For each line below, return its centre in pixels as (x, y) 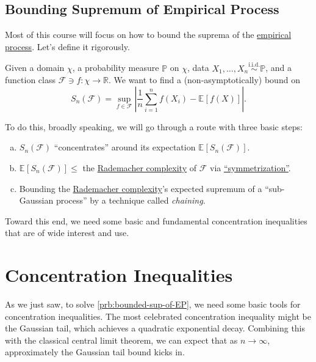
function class (30, 80)
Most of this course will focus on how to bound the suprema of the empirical (148, 35)
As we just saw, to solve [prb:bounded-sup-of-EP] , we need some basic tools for (153, 304)
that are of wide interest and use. (67, 233)
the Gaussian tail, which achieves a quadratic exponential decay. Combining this (155, 328)
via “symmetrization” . (250, 167)
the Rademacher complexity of (140, 167)
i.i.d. (254, 65)
